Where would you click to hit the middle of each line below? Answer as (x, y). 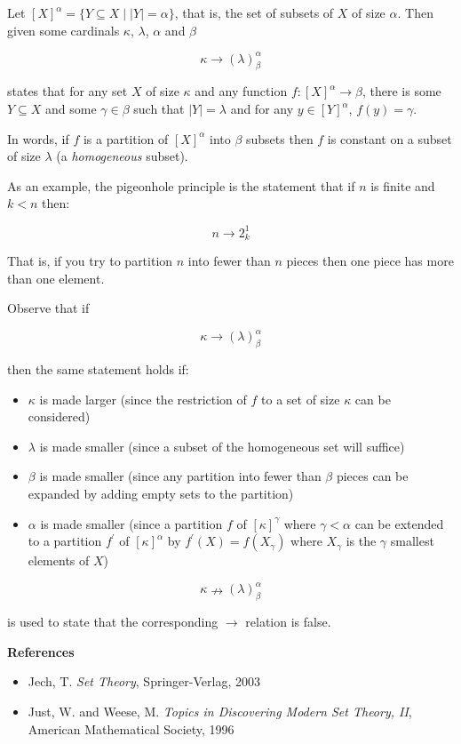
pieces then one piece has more (370, 260)
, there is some (401, 91)
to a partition (65, 541)
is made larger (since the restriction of (143, 399)
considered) (59, 416)
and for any (262, 109)
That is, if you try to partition (90, 260)
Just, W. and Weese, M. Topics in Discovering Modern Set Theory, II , (220, 711)
